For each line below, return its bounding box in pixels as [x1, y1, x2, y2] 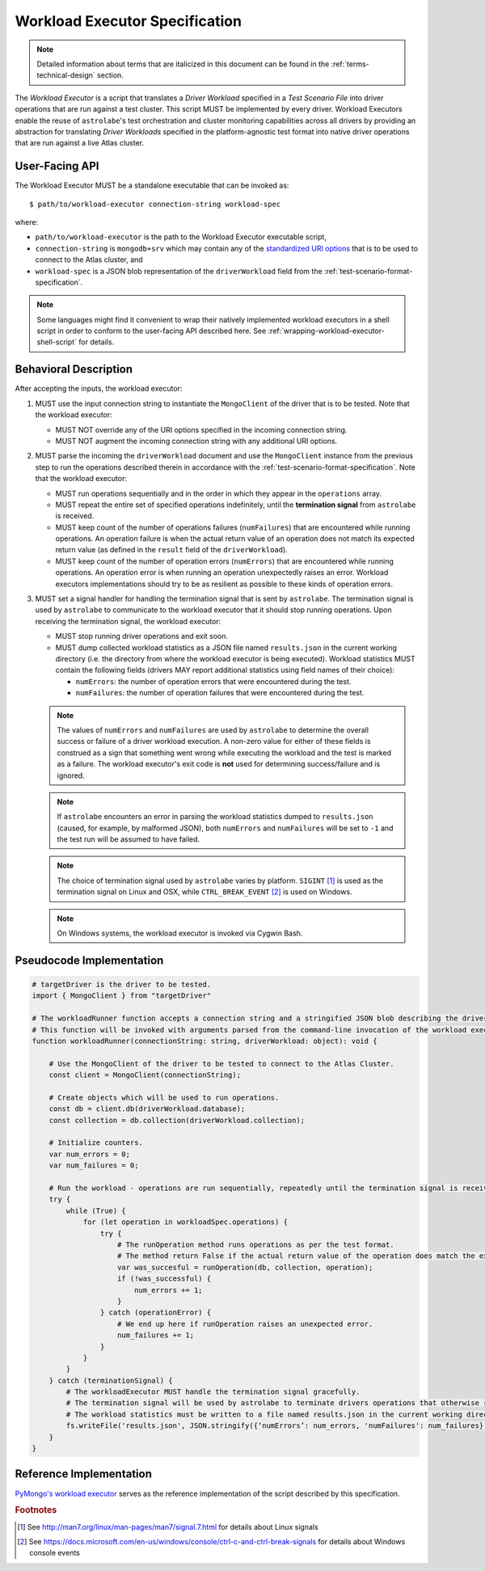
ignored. [57, 771, 85, 780]
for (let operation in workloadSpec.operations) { [82, 1218, 289, 1227]
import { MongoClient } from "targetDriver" [32, 991, 212, 1000]
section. [97, 70, 124, 80]
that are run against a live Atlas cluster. [15, 138, 145, 148]
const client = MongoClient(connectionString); [48, 1071, 242, 1079]
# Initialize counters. [48, 1138, 143, 1147]
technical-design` [36, 70, 96, 80]
